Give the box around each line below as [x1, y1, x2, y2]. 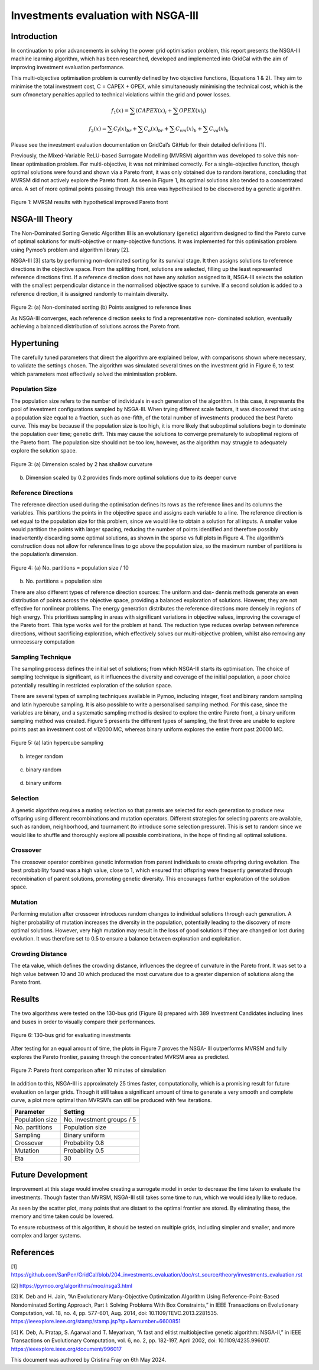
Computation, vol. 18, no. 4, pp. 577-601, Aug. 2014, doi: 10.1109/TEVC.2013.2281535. [11, 1309, 219, 1316]
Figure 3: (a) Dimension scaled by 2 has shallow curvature [11, 460, 153, 467]
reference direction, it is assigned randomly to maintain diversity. [11, 290, 169, 297]
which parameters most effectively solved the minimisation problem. [11, 370, 177, 377]
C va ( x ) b [209, 125, 229, 133]
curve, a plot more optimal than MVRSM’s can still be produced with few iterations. [11, 1097, 212, 1104]
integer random [25, 752, 63, 760]
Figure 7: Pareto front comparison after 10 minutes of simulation [11, 1067, 166, 1074]
